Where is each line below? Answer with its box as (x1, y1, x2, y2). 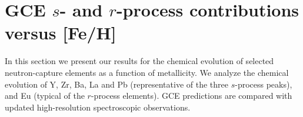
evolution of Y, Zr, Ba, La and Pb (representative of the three (5, 78, 228, 90)
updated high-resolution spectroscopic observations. (5, 101, 191, 113)
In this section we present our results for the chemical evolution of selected (5, 55, 274, 67)
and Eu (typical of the (5, 89, 85, 102)
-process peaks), (235, 78, 292, 90)
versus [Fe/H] (5, 21, 116, 45)
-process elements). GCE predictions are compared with (91, 89, 292, 102)
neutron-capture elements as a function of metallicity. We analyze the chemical (5, 66, 289, 78)
